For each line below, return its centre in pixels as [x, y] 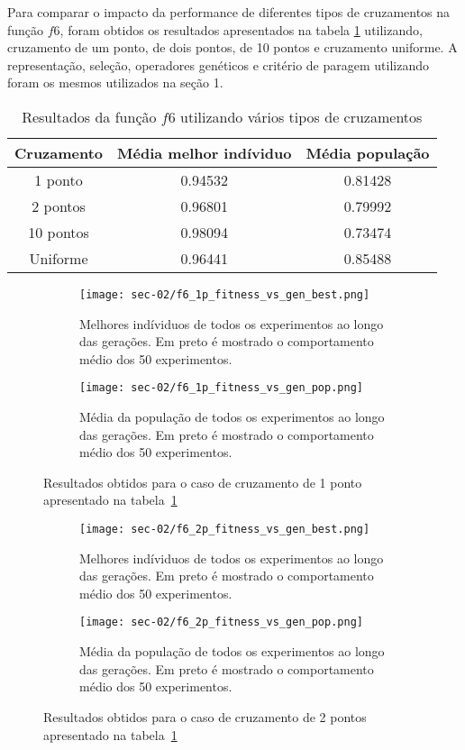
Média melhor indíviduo [205, 152]
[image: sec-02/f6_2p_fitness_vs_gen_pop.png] [221, 622]
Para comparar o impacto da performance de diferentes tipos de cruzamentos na [229, 12]
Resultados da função [89, 116]
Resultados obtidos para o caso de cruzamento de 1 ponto [203, 482]
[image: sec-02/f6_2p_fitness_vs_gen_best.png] [225, 530]
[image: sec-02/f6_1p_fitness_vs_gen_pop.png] [221, 388]
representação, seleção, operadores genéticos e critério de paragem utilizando [218, 64]
